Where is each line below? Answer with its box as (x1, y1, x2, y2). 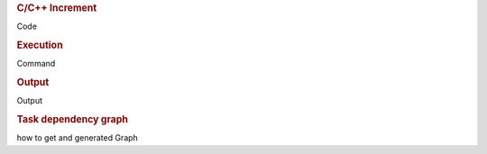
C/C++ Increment (16, 2, 97, 14)
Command (16, 59, 56, 69)
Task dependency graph (16, 113, 129, 126)
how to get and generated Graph (16, 132, 139, 143)
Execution (16, 39, 63, 51)
